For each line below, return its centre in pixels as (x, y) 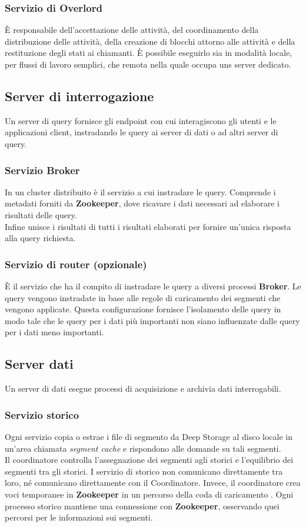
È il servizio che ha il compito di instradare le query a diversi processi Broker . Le (153, 286)
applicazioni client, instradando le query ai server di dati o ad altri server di (142, 132)
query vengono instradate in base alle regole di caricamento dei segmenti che (143, 297)
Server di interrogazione (79, 96)
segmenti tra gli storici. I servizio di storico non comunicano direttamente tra (144, 471)
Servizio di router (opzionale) (76, 264)
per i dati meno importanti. (54, 332)
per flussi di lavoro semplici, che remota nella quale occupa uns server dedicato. (148, 64)
